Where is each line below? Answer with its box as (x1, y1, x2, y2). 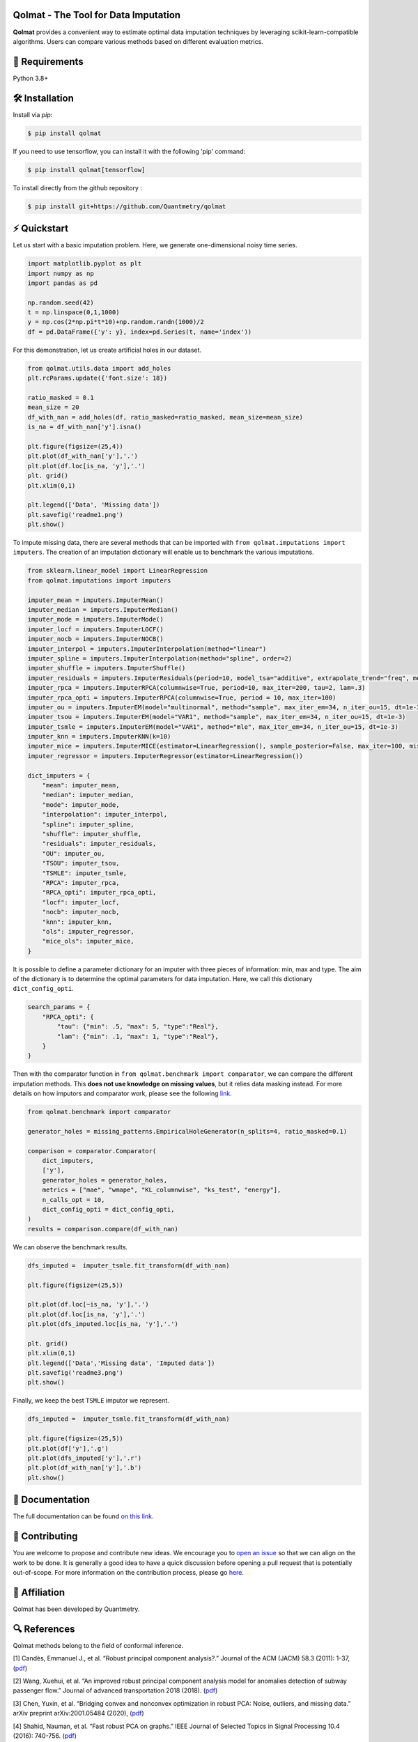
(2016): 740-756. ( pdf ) (13, 1732, 77, 1740)
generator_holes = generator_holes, (42, 1176, 167, 1184)
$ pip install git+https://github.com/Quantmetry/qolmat (27, 202, 226, 210)
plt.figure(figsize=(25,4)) (27, 442, 123, 450)
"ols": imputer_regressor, (42, 927, 135, 935)
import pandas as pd (27, 279, 98, 287)
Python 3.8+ (13, 74, 49, 82)
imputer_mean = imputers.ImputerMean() (27, 596, 164, 604)
